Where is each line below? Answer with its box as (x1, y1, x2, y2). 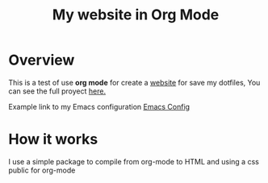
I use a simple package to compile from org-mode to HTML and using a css (8, 156, 260, 166)
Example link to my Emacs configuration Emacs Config (8, 102, 191, 111)
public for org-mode (8, 165, 76, 175)
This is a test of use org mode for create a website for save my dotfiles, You (8, 77, 261, 87)
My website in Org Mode (52, 6, 220, 24)
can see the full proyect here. (8, 86, 107, 96)
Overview (8, 51, 75, 69)
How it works (8, 131, 98, 148)
